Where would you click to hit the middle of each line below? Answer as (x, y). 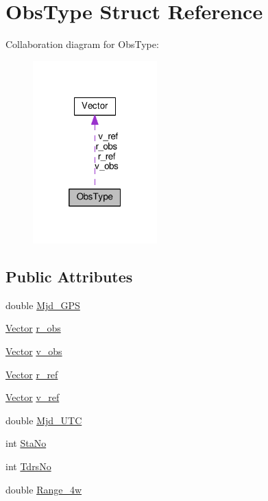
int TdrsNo (28, 466)
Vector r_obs (33, 328)
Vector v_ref (33, 397)
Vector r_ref (32, 374)
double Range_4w (44, 489)
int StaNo (26, 443)
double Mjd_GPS (43, 305)
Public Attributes (69, 276)
